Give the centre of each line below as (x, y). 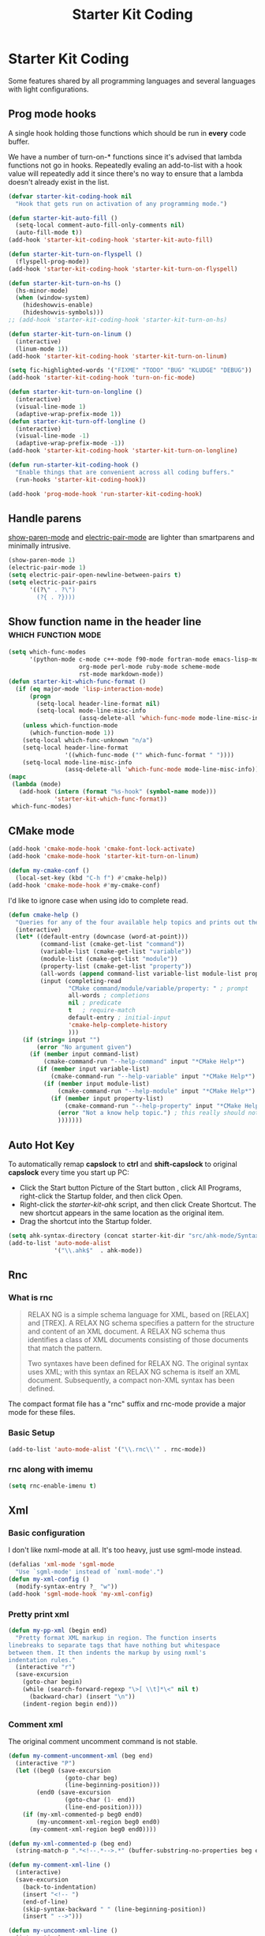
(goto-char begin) (52, 1682)
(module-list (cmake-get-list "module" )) (109, 959)
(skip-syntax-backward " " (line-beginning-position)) (114, 1909)
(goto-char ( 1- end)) (100, 1800)
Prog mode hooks (52, 114)
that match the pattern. (65, 1349)
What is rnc (31, 1297)
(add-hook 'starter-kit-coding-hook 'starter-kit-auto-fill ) (111, 240)
